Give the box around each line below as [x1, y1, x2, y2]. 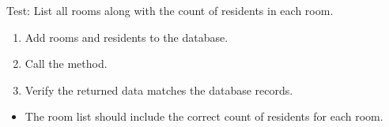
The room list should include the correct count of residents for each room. [25, 108, 383, 125]
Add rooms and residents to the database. [25, 28, 228, 45]
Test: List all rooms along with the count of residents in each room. [6, 2, 334, 18]
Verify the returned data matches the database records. [25, 81, 293, 98]
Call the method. [25, 55, 108, 72]
